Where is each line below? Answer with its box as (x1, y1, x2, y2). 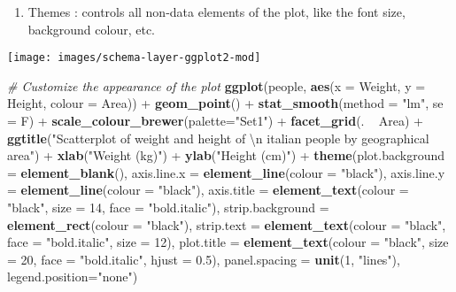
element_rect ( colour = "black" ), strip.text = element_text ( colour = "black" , (7, 215, 446, 234)
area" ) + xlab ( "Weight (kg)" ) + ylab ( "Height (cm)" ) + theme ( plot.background (7, 146, 445, 165)
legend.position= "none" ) (7, 267, 138, 286)
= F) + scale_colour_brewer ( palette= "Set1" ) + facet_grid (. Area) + (7, 111, 424, 130)
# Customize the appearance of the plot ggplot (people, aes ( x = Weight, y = (7, 76, 426, 95)
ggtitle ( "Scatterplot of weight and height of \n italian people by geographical (7, 128, 429, 147)
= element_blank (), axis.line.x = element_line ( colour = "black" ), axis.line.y (7, 163, 445, 181)
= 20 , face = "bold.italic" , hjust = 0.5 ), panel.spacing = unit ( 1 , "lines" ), (7, 250, 400, 268)
